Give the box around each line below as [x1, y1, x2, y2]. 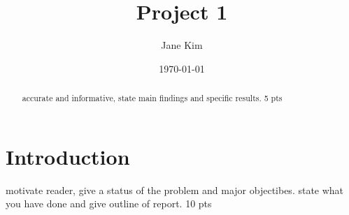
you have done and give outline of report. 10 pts [6, 196, 212, 211]
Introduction [6, 142, 130, 170]
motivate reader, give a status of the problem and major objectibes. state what [6, 182, 344, 197]
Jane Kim [161, 38, 203, 52]
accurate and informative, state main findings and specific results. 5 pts [22, 92, 283, 104]
